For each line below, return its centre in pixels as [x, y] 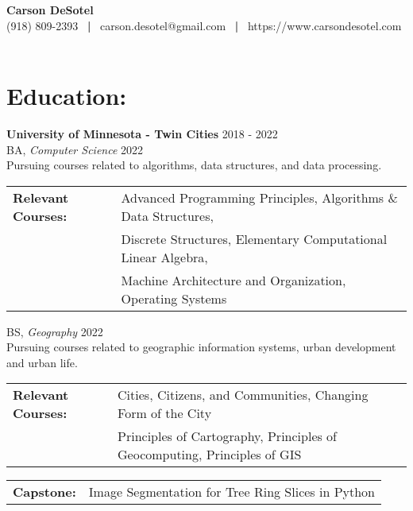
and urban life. [42, 362]
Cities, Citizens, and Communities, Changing [243, 395]
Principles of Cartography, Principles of [228, 436]
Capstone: [44, 492]
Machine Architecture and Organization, [234, 280]
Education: [67, 95]
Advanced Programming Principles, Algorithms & [259, 197]
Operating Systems [174, 298]
